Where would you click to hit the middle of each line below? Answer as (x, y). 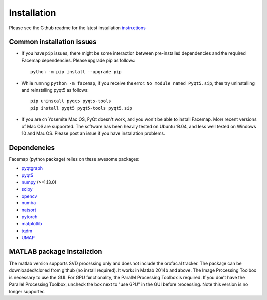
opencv (29, 196)
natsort (29, 210)
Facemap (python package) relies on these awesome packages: (74, 159)
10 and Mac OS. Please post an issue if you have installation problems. (93, 133)
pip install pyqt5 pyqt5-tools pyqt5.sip (81, 108)
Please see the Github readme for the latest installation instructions (77, 28)
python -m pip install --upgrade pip (76, 72)
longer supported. (27, 291)
